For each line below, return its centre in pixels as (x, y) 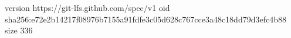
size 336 (19, 30)
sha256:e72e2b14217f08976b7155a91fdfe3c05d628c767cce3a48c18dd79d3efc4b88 (145, 19)
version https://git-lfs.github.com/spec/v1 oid (87, 7)
